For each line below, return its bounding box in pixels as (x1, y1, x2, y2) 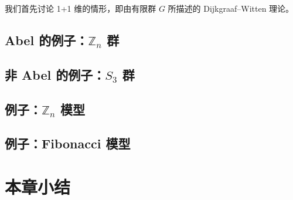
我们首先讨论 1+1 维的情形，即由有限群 (5, 2, 156, 14)
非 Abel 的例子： (5, 65, 105, 83)
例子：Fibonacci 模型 (5, 134, 131, 152)
